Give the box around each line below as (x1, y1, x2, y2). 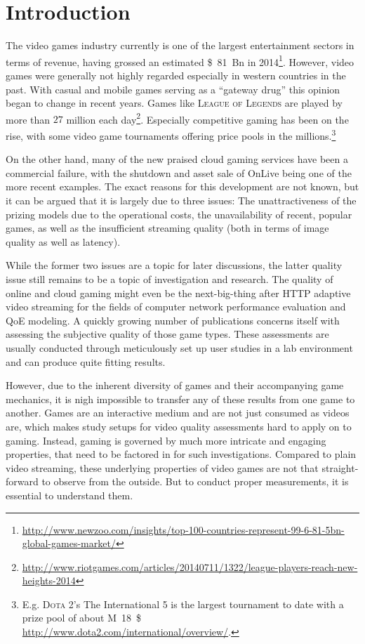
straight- (321, 460, 359, 475)
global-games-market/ (22, 536, 116, 551)
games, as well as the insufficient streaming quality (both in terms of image (6, 221, 329, 235)
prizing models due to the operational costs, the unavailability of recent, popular (6, 206, 352, 221)
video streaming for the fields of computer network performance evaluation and (6, 299, 346, 314)
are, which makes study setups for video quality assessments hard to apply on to (6, 419, 352, 433)
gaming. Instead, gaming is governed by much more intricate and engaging (6, 433, 326, 447)
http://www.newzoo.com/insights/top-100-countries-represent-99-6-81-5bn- (22, 522, 345, 537)
